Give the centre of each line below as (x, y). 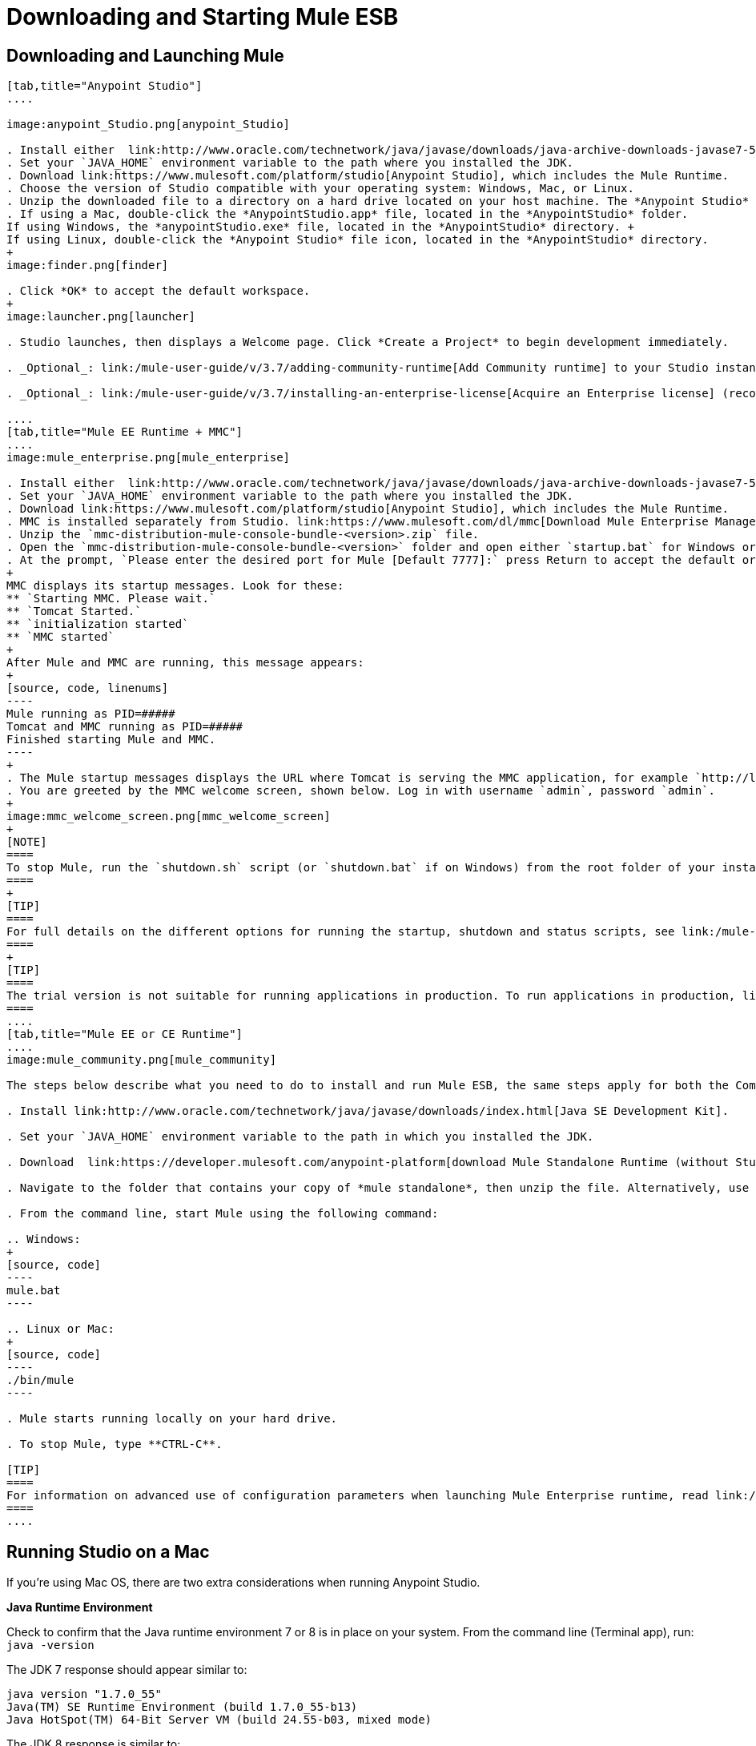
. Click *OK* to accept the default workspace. (159, 291)
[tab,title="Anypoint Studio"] (105, 86)
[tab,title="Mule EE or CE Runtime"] (125, 1034)
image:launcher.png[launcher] (101, 317)
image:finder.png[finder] (88, 266)
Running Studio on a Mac (108, 1551)
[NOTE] (27, 842)
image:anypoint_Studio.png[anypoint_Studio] (149, 125)
